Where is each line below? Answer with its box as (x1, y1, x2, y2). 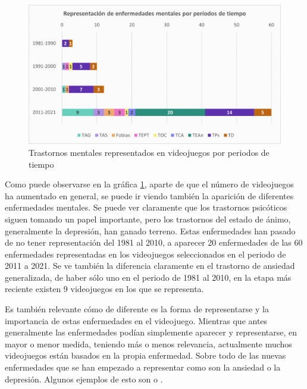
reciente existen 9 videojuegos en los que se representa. (5, 283, 204, 295)
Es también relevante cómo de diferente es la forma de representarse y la (5, 303, 269, 315)
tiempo (29, 158, 54, 170)
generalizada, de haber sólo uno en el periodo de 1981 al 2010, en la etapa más (5, 271, 292, 283)
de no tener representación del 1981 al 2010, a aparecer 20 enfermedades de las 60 (5, 236, 303, 249)
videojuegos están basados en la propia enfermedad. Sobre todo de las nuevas (5, 349, 286, 362)
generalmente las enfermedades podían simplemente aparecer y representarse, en (5, 326, 297, 338)
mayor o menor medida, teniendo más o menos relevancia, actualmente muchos (5, 337, 292, 350)
